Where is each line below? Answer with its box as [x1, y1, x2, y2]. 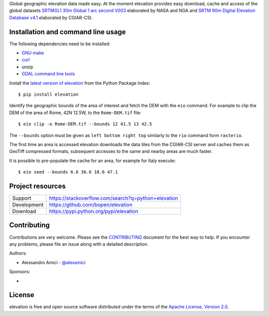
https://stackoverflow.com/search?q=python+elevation [49, 195, 178, 202]
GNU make [21, 50, 44, 56]
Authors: [9, 250, 27, 256]
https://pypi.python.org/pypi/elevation [49, 208, 138, 215]
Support [12, 195, 32, 202]
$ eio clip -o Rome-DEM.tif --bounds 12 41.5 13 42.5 [18, 121, 152, 127]
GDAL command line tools [21, 71, 75, 77]
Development [12, 201, 44, 208]
